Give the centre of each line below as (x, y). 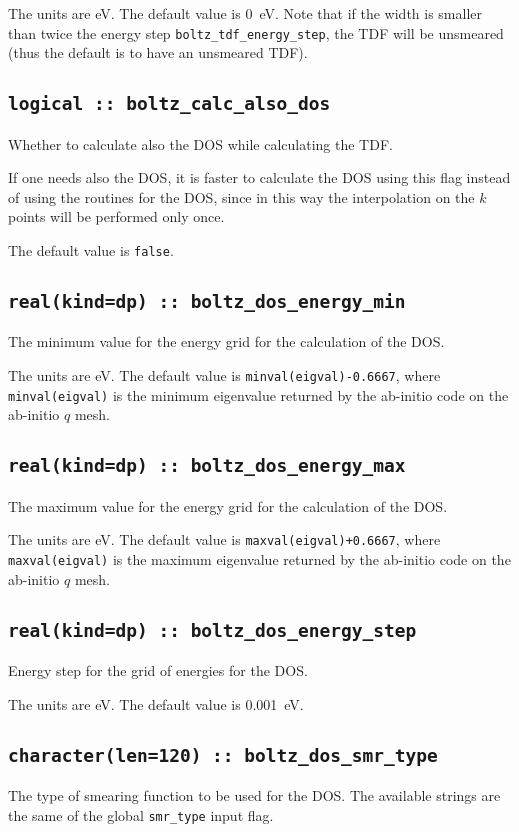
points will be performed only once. (116, 216)
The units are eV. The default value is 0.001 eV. (156, 703)
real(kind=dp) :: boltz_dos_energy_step (212, 630)
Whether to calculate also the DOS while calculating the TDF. (200, 143)
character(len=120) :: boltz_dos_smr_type (223, 755)
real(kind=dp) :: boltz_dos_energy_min (207, 302)
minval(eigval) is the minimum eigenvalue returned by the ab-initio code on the (258, 394)
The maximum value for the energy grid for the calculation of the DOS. (228, 505)
